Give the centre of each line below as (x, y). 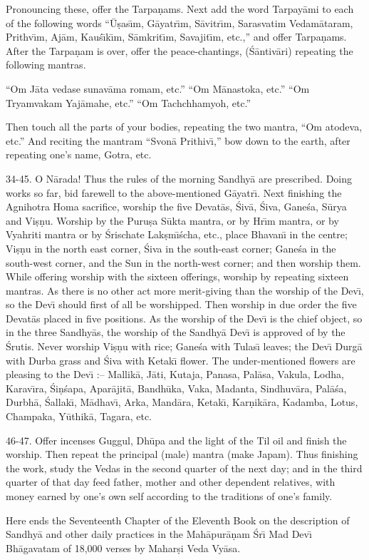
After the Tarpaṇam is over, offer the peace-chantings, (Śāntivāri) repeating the (180, 50)
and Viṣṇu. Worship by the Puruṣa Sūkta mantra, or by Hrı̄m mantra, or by (172, 220)
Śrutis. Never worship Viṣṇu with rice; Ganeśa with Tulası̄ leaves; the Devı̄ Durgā (184, 346)
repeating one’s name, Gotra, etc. (79, 154)
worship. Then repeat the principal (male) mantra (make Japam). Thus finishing (182, 454)
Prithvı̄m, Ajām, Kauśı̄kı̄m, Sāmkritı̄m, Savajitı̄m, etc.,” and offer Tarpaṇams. (176, 37)
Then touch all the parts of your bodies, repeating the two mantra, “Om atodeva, (184, 127)
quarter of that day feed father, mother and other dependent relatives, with (171, 482)
